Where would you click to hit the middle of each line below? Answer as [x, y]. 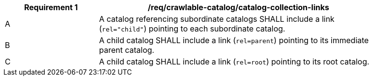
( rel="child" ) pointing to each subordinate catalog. [192, 29]
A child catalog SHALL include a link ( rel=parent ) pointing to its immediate [234, 40]
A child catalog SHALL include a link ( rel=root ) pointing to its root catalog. [234, 62]
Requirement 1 [51, 7]
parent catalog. [127, 50]
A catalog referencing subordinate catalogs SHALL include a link [217, 19]
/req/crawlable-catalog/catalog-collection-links [238, 7]
